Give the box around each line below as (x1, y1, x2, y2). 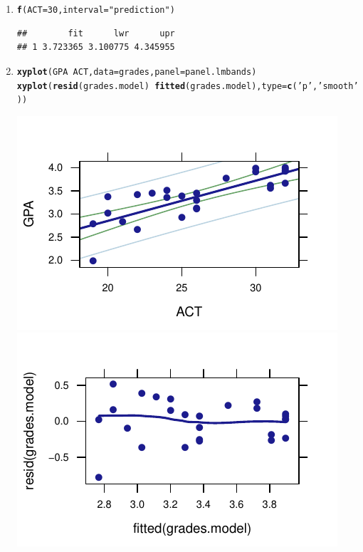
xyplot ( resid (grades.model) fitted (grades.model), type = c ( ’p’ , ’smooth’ (16, 80, 359, 91)
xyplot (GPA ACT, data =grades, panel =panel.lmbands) (16, 66, 257, 77)
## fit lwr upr (16, 28, 175, 38)
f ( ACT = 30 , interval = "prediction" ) (16, 5, 175, 15)
